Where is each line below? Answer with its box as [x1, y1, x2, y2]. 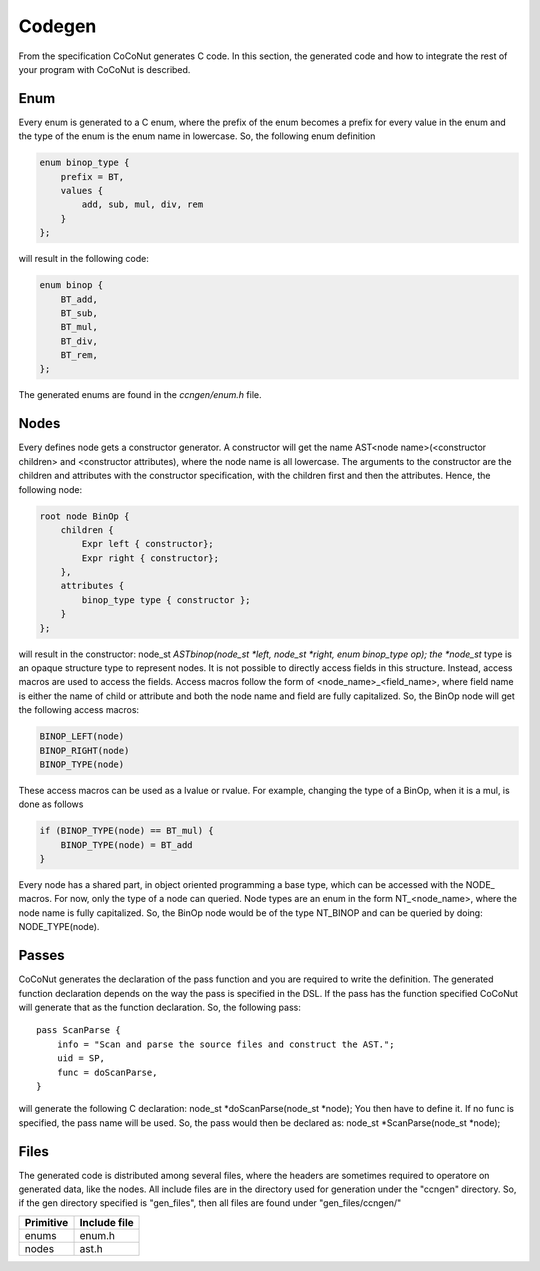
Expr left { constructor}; [81, 538, 214, 550]
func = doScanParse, [56, 1066, 158, 1078]
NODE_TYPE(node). [18, 921, 100, 933]
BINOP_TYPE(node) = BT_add [60, 839, 194, 850]
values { [60, 185, 104, 196]
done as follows [18, 798, 84, 810]
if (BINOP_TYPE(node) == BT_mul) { [39, 825, 214, 837]
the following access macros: [18, 704, 140, 716]
